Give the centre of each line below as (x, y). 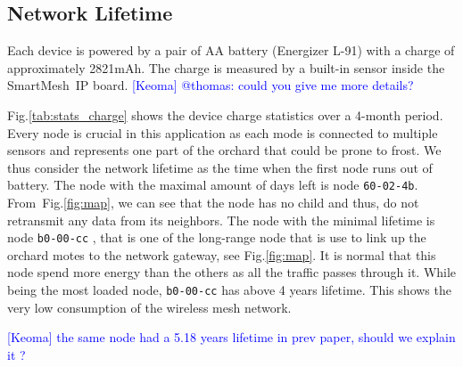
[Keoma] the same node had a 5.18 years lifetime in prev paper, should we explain (231, 337)
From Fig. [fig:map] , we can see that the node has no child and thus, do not (213, 203)
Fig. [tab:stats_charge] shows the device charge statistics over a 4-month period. (225, 114)
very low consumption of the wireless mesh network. (149, 307)
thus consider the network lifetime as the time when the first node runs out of (220, 167)
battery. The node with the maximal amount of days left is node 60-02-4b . (213, 185)
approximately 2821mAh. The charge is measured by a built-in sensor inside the (226, 67)
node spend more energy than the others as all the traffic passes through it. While (232, 272)
